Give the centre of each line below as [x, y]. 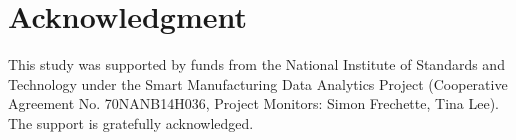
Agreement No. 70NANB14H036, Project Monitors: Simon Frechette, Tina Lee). [253, 103]
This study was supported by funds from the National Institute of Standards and [256, 64]
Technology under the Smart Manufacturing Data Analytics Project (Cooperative [258, 83]
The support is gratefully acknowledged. [131, 122]
